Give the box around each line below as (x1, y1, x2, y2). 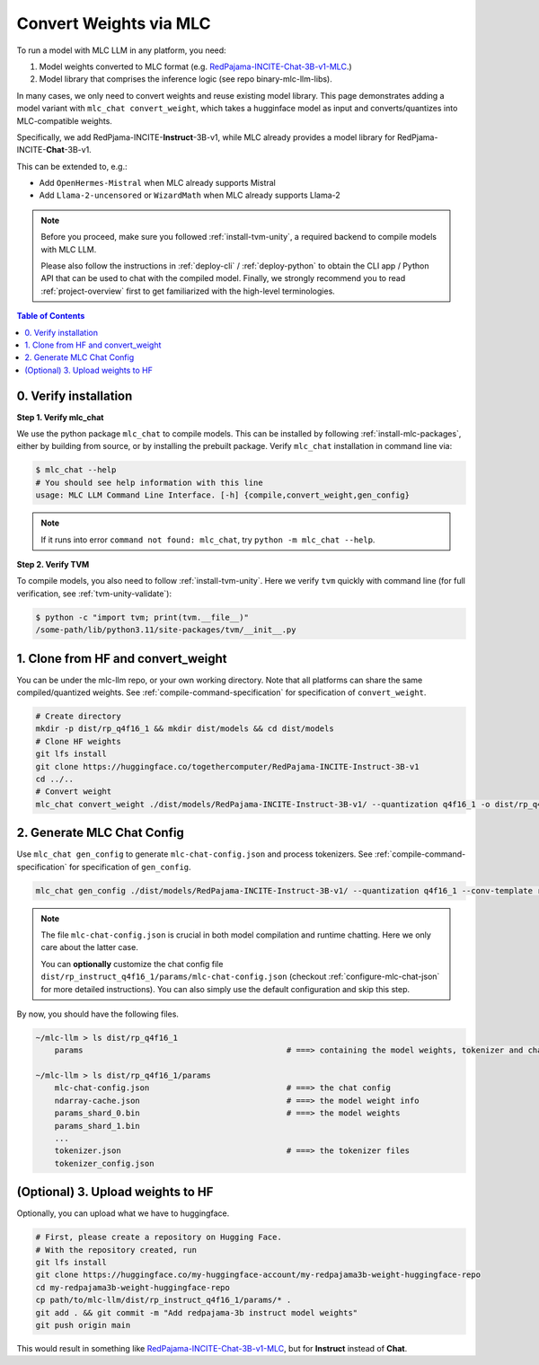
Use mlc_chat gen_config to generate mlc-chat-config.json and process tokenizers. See (16, 849, 373, 859)
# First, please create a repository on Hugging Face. (35, 1232, 282, 1243)
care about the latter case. (40, 942, 138, 953)
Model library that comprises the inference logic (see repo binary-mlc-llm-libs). (39, 74, 332, 84)
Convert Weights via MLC (16, 13, 211, 33)
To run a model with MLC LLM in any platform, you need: (16, 45, 226, 56)
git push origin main (35, 1320, 131, 1331)
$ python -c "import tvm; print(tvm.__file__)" (35, 612, 249, 622)
